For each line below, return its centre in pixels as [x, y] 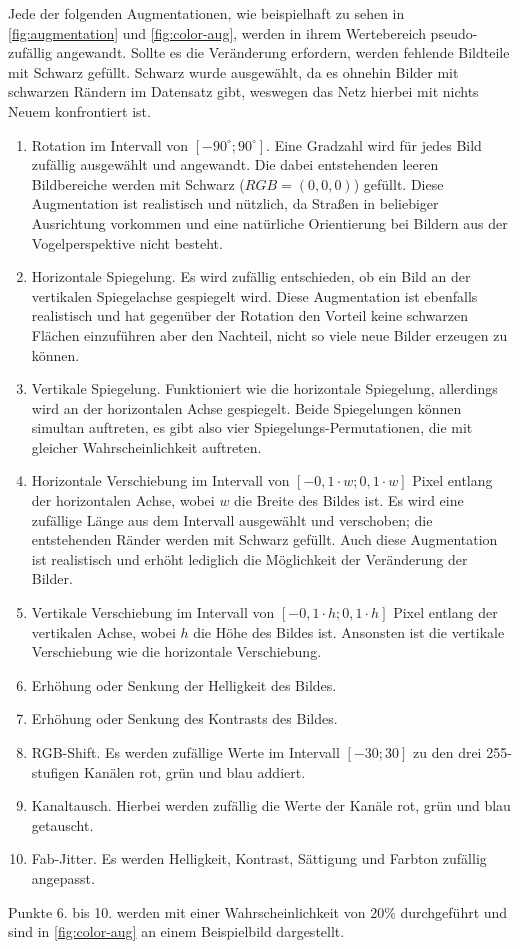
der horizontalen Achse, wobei [123, 500]
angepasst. [63, 877]
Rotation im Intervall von [109, 144]
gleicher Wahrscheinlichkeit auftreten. [146, 446]
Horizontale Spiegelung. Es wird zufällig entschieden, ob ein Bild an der [251, 276]
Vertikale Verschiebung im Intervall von [153, 612]
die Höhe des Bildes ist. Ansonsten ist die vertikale [349, 631]
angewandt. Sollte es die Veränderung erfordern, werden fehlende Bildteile [283, 52]
